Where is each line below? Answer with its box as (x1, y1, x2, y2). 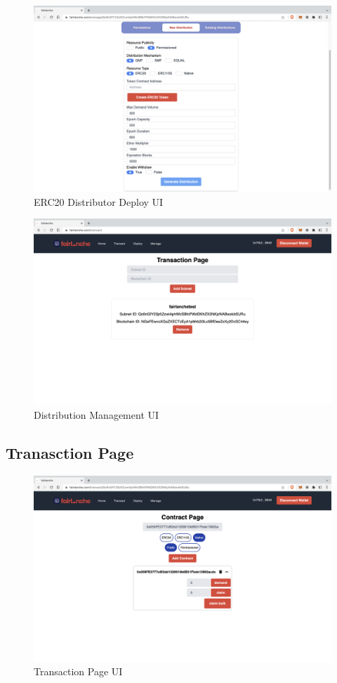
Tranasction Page (6, 441, 134, 463)
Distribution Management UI (34, 407, 159, 422)
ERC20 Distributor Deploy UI (34, 194, 164, 209)
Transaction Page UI (34, 664, 123, 679)
